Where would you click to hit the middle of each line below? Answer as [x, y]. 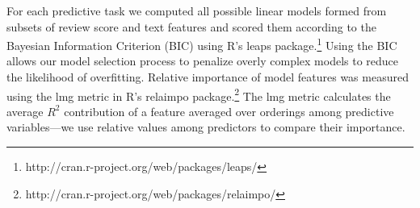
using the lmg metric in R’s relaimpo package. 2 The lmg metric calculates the [199, 94]
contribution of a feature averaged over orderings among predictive [229, 111]
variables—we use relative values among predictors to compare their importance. [206, 127]
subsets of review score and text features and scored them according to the [191, 26]
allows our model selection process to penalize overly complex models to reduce [203, 61]
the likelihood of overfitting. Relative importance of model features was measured [208, 77]
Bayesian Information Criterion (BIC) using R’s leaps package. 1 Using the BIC [202, 44]
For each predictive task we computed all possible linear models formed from [197, 10]
